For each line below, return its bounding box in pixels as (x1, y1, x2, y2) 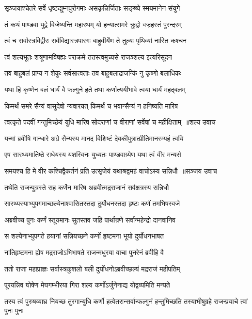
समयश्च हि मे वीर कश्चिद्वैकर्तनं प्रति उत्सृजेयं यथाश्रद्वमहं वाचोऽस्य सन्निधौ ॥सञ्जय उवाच (4, 165, 217, 175)
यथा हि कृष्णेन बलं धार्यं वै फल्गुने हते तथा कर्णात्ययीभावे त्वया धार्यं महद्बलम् (4, 84, 186, 94)
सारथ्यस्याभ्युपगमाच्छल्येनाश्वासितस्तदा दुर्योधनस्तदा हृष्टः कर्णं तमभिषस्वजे (4, 198, 180, 208)
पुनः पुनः (4, 305, 23, 316)
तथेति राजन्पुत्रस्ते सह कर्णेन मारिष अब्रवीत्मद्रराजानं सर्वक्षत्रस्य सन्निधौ (4, 182, 169, 192)
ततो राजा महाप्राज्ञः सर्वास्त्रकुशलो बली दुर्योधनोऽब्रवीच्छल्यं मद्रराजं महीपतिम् (4, 263, 180, 273)
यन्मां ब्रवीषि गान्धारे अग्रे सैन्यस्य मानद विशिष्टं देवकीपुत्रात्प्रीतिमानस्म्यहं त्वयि (4, 133, 184, 143)
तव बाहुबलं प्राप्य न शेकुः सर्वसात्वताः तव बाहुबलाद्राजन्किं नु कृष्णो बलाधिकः (4, 68, 182, 78)
